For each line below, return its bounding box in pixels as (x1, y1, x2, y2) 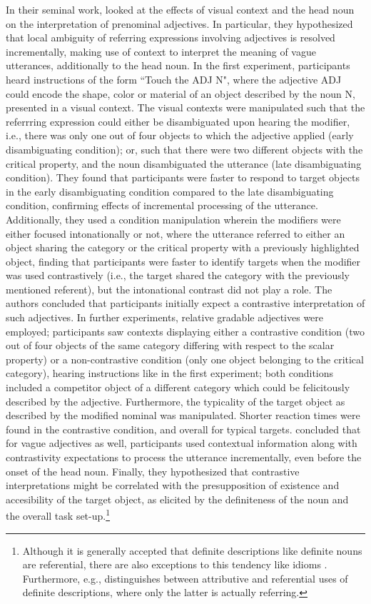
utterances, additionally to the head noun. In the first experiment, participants (6, 58, 350, 73)
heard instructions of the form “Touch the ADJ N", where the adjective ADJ (6, 71, 342, 86)
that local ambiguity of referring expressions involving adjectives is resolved (6, 30, 335, 45)
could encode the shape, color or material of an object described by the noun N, (6, 86, 355, 101)
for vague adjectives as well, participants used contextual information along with (6, 436, 357, 451)
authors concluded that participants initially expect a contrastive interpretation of (6, 296, 365, 311)
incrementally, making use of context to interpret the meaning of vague (6, 44, 316, 59)
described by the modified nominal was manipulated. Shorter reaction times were (6, 408, 360, 423)
